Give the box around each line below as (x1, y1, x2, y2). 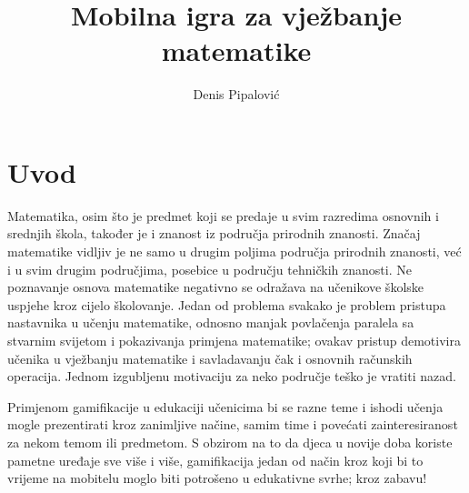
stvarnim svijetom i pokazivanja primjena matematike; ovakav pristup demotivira (7, 331, 461, 349)
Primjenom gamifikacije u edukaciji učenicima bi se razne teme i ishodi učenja (7, 397, 444, 416)
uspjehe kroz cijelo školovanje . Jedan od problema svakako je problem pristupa (7, 295, 446, 314)
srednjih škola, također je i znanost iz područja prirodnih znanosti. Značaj (7, 224, 421, 243)
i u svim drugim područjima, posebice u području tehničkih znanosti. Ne (7, 259, 412, 278)
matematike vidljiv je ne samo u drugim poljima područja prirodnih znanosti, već (7, 242, 462, 261)
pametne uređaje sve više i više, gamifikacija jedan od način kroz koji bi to (7, 450, 424, 469)
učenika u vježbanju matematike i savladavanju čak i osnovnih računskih (7, 348, 413, 367)
